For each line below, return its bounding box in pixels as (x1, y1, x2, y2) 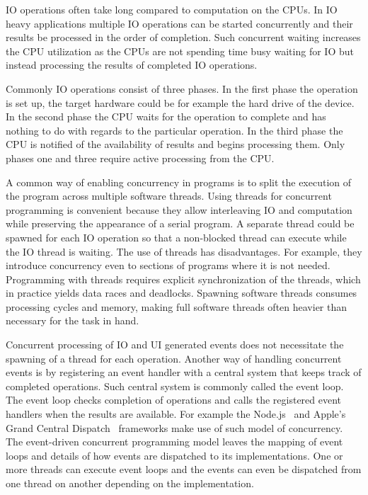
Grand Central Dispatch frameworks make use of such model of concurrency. (6, 420, 343, 435)
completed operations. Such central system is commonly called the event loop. (6, 378, 344, 393)
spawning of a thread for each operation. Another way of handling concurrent (6, 351, 342, 365)
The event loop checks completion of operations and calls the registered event (6, 392, 342, 407)
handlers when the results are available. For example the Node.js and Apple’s (6, 406, 346, 421)
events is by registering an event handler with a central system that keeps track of (6, 365, 362, 380)
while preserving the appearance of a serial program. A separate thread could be (6, 216, 355, 231)
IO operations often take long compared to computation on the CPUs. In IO (6, 2, 338, 16)
